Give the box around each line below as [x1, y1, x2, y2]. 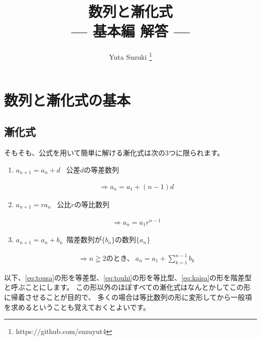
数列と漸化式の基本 [4, 89, 131, 110]
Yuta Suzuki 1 [109, 50, 152, 62]
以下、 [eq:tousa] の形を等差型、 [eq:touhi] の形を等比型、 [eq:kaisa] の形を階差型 [4, 272, 252, 282]
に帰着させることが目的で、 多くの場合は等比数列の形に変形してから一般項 [4, 292, 252, 302]
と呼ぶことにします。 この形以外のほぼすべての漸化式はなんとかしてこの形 [4, 282, 251, 292]
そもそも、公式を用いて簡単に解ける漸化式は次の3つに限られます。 [4, 147, 224, 157]
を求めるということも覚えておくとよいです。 [4, 301, 151, 312]
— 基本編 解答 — [71, 21, 190, 41]
